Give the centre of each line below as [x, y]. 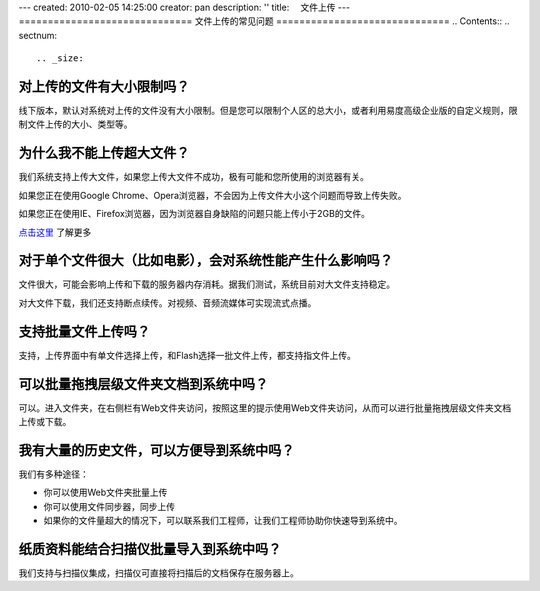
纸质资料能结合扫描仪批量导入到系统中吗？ [150, 548]
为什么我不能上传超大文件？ [104, 153]
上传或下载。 [45, 422]
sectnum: [37, 35]
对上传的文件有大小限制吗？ [104, 86]
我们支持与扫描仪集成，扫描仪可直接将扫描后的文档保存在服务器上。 [158, 573]
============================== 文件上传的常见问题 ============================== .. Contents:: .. [264, 21]
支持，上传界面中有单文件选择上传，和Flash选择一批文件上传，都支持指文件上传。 [187, 355]
